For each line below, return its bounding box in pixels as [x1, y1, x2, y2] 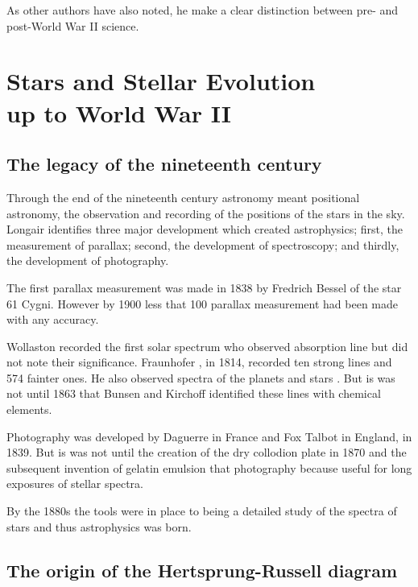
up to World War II [6, 96, 231, 129]
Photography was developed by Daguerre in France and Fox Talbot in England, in [6, 428, 412, 444]
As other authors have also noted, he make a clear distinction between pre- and [6, 2, 399, 18]
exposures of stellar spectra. [6, 475, 143, 492]
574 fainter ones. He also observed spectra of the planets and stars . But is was [6, 369, 395, 386]
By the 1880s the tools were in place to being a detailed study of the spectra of [6, 502, 397, 519]
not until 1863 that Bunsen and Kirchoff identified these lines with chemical [6, 385, 381, 402]
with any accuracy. [6, 311, 99, 328]
